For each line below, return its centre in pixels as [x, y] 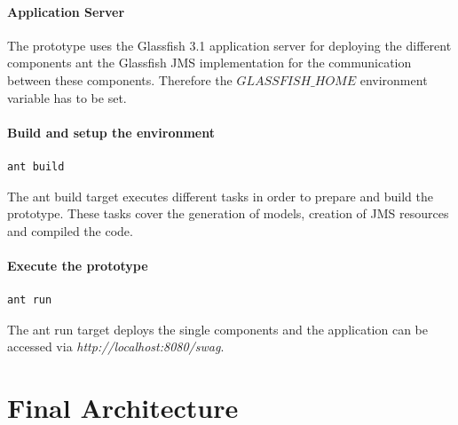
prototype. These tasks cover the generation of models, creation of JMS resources [228, 213]
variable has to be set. [67, 97]
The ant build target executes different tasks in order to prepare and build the [220, 196]
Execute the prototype [78, 265]
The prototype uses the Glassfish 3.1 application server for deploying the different [229, 45]
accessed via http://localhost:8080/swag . [116, 346]
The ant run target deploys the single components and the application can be [217, 329]
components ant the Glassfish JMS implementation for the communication [209, 63]
